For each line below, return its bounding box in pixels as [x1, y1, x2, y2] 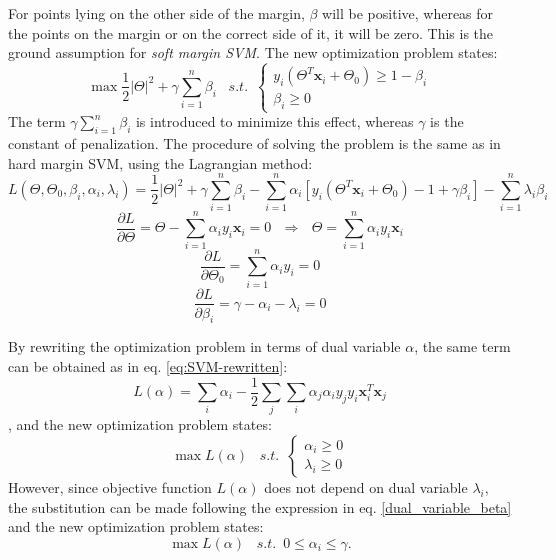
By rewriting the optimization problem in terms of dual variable [8, 336, 401, 357]
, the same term [414, 336, 511, 357]
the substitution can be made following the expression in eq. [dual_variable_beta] [8, 496, 512, 517]
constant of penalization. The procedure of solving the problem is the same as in [8, 132, 501, 153]
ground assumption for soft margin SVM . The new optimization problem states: [8, 42, 498, 63]
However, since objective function [8, 476, 212, 497]
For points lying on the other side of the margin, [8, 3, 305, 23]
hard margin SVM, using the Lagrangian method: [8, 152, 313, 173]
